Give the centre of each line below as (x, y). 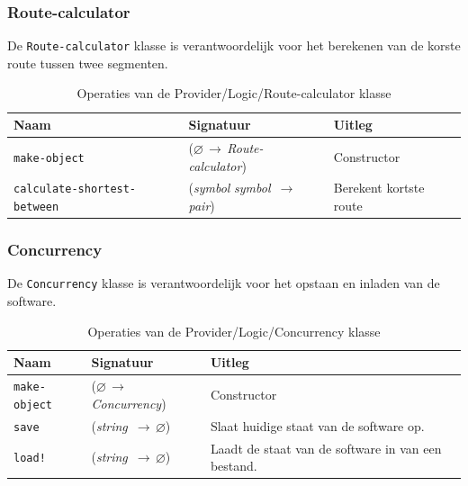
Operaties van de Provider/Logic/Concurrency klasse (234, 331)
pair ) (202, 205)
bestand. (234, 466)
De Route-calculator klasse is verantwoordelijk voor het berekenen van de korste (234, 45)
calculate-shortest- (75, 189)
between (36, 207)
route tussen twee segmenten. (88, 63)
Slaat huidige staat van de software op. (317, 425)
